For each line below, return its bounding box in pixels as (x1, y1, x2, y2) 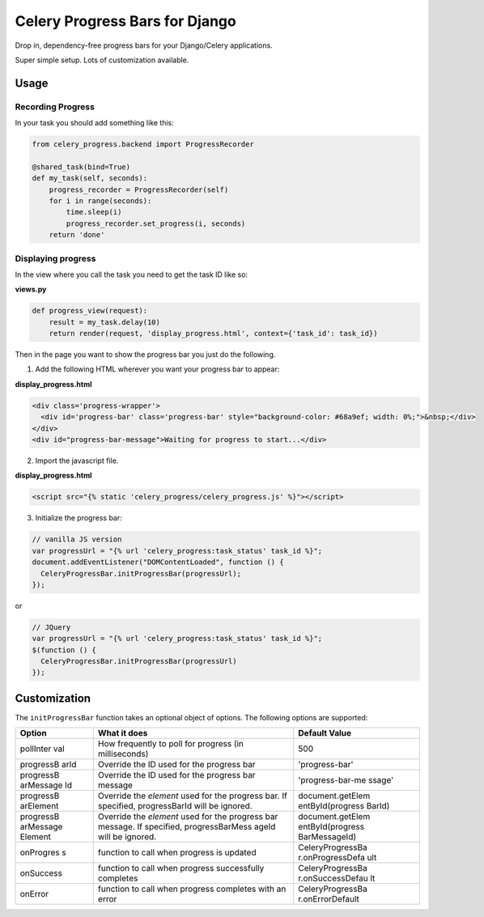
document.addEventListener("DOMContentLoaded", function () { (32, 558, 284, 567)
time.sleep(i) (66, 207, 122, 217)
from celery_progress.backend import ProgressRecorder (32, 140, 254, 149)
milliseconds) (97, 749, 149, 760)
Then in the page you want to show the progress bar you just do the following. (15, 350, 276, 359)
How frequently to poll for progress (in (97, 738, 244, 749)
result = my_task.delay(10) (49, 317, 161, 327)
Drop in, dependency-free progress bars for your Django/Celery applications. (15, 40, 273, 50)
